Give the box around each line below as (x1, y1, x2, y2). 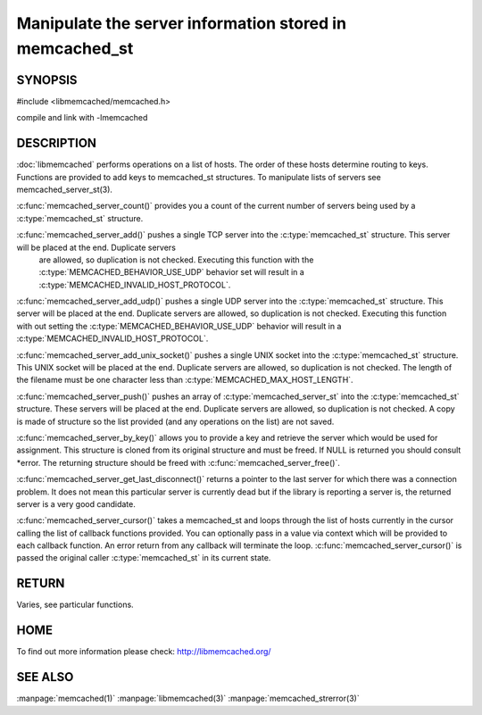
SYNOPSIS (16, 72, 78, 87)
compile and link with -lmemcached (16, 112, 148, 123)
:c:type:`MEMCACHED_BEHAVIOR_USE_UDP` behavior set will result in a (38, 267, 305, 278)
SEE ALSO (16, 669, 74, 685)
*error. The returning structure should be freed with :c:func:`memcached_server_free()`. (16, 457, 341, 468)
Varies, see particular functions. (16, 599, 134, 611)
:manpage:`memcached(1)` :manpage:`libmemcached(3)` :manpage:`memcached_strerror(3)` (16, 693, 361, 704)
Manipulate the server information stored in (16, 13, 347, 33)
